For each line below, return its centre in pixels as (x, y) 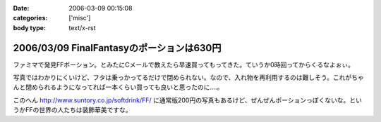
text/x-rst (82, 27)
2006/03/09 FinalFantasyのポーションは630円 (117, 48)
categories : (30, 18)
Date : (21, 8)
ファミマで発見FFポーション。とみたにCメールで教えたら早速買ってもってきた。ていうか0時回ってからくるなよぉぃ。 (183, 65)
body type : (29, 27)
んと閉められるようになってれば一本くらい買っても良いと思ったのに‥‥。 (118, 87)
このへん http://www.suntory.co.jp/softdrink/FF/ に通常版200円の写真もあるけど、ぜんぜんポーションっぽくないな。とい (188, 100)
